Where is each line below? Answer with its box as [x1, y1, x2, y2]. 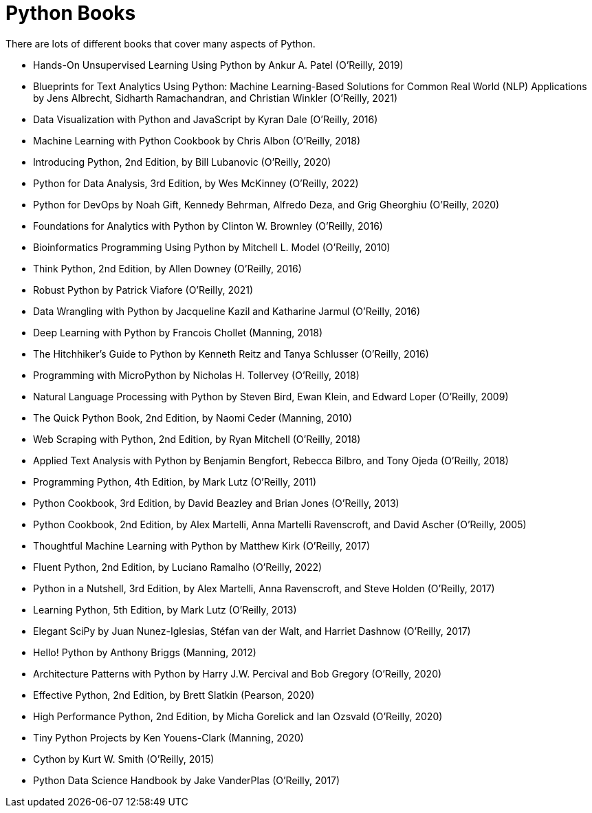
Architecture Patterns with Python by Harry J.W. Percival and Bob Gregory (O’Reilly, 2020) [33, 667, 442, 680]
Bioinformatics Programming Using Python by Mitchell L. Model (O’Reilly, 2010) [33, 241, 391, 253]
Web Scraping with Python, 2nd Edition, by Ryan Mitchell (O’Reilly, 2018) [33, 433, 361, 445]
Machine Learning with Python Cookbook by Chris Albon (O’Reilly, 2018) [33, 134, 361, 147]
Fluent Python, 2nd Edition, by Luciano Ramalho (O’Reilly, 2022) [33, 561, 322, 573]
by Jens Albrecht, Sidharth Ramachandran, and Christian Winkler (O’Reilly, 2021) [33, 91, 398, 104]
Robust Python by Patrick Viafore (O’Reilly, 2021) [33, 283, 254, 296]
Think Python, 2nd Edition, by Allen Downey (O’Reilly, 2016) [33, 262, 302, 274]
